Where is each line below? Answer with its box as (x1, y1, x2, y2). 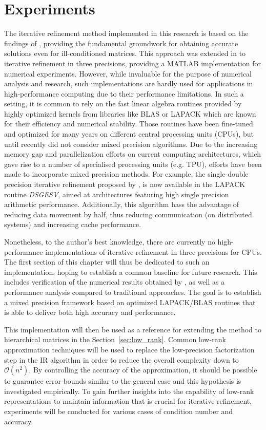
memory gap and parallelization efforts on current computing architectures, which (4, 148, 261, 159)
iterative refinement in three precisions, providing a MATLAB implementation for (4, 58, 261, 68)
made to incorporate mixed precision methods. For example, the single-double (4, 169, 249, 179)
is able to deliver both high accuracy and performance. (4, 307, 176, 317)
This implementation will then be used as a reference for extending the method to (4, 324, 261, 334)
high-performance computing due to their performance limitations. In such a (4, 88, 244, 99)
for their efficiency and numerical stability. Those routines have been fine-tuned (4, 118, 253, 129)
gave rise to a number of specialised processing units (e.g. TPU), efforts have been (4, 158, 262, 169)
